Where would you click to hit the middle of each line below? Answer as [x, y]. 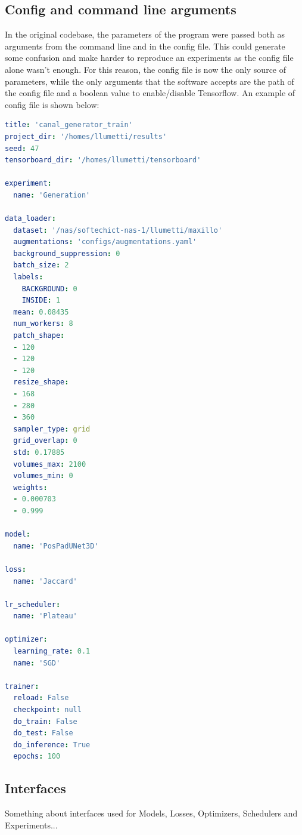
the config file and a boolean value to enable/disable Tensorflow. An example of [150, 93]
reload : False [41, 698]
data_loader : [30, 219]
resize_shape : [41, 382]
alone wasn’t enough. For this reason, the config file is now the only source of [146, 69]
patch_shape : [39, 336]
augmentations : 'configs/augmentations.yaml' [105, 242]
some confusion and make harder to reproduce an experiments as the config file [149, 58]
